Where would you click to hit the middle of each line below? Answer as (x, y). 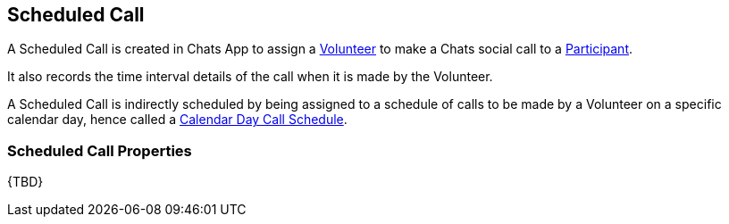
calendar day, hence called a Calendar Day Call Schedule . (177, 120)
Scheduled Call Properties (100, 150)
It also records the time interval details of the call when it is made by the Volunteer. (250, 77)
